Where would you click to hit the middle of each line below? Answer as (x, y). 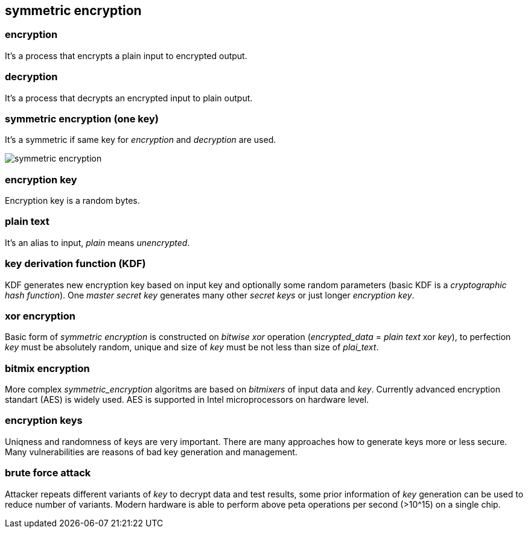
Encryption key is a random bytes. (72, 201)
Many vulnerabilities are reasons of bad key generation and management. (151, 452)
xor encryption (40, 316)
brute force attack (48, 473)
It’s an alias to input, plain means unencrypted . (97, 242)
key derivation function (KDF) (75, 264)
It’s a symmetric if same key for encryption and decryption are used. (141, 140)
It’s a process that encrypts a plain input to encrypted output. (126, 55)
